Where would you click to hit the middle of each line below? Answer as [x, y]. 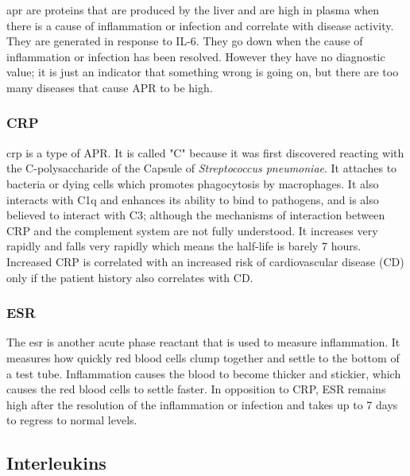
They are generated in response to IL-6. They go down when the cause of [185, 41]
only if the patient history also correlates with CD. [130, 277]
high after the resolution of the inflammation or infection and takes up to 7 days [202, 404]
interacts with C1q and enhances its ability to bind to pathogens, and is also [193, 199]
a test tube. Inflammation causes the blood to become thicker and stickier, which [204, 373]
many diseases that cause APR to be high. [110, 87]
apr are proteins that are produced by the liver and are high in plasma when [193, 10]
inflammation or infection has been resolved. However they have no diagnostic [196, 56]
